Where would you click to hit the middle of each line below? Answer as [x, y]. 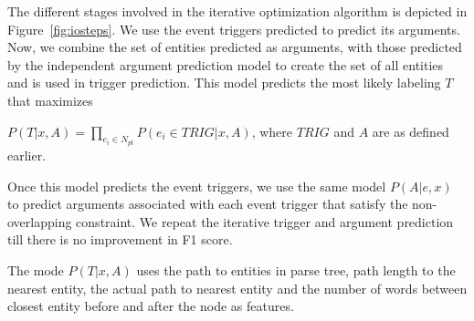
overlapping [40, 221]
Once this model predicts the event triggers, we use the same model [197, 186]
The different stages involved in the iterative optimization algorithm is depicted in [237, 11]
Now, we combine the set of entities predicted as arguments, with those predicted [235, 47]
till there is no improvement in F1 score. [120, 239]
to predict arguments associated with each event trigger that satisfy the [208, 204]
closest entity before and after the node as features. [151, 306]
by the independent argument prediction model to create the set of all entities [226, 64]
